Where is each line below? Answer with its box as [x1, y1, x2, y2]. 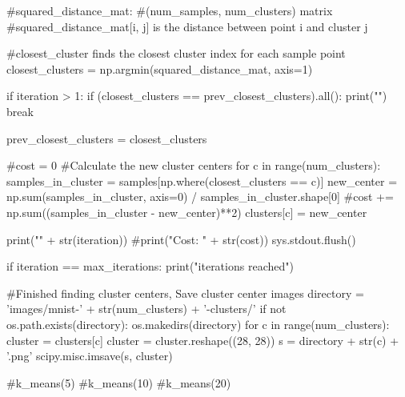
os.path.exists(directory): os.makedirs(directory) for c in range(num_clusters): [6, 315, 390, 332]
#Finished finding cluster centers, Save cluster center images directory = [6, 284, 364, 301]
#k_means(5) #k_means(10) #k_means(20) [6, 374, 231, 391]
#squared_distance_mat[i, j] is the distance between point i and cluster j [6, 18, 368, 34]
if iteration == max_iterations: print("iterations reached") [6, 258, 294, 275]
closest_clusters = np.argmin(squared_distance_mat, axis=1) [6, 60, 313, 77]
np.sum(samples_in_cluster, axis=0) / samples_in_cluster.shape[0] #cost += [6, 188, 394, 205]
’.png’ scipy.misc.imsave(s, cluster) [6, 347, 173, 364]
